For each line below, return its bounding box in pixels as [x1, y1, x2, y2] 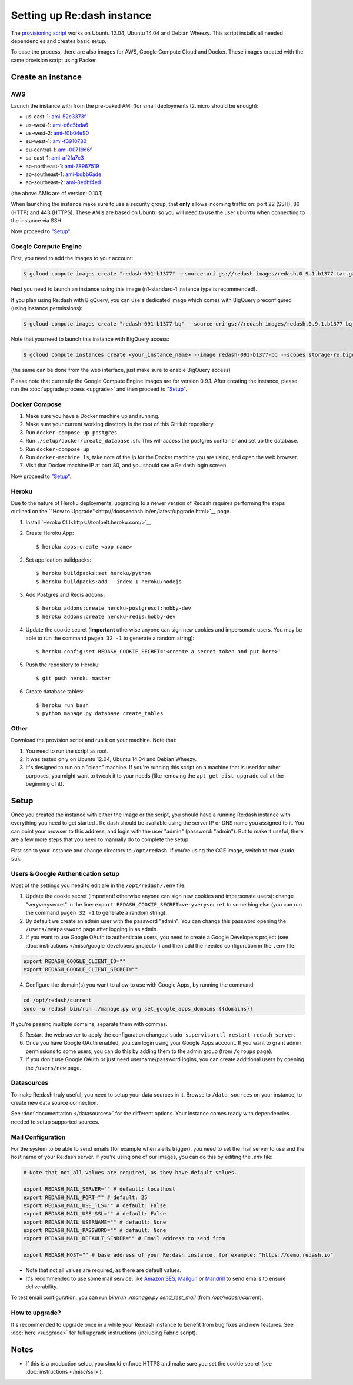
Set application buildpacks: [25, 556, 91, 563]
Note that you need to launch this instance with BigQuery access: [11, 336, 170, 343]
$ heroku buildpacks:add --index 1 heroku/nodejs [36, 578, 182, 585]
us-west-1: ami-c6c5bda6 [25, 121, 88, 128]
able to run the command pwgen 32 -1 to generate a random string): [25, 635, 195, 642]
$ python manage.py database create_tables [36, 710, 164, 716]
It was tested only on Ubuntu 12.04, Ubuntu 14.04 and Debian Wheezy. [25, 755, 197, 762]
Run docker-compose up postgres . [25, 429, 119, 436]
